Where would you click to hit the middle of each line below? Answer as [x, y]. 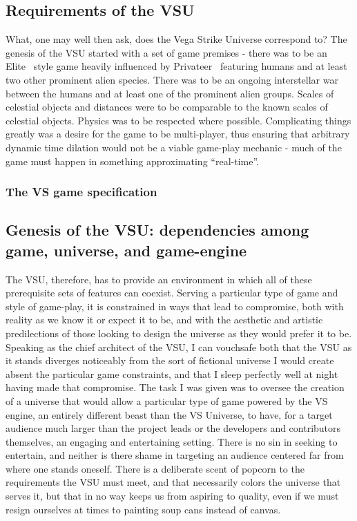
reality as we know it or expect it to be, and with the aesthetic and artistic [164, 320]
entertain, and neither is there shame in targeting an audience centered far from [175, 455]
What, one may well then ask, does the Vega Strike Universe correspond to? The [176, 39]
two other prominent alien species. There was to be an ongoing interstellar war [172, 79]
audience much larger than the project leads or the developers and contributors [173, 428]
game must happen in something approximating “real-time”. [132, 161]
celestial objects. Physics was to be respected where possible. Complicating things [178, 120]
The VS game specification [81, 192]
